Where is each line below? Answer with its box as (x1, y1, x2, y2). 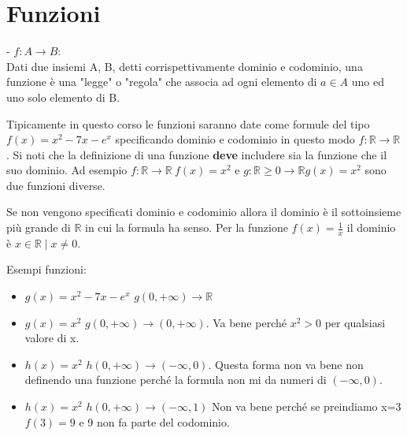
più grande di (6, 219, 71, 236)
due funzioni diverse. (6, 177, 105, 193)
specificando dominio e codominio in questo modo (115, 131, 355, 147)
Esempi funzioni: (6, 261, 87, 278)
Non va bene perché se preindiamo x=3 (212, 398, 401, 415)
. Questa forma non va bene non (208, 356, 364, 372)
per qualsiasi (324, 314, 386, 330)
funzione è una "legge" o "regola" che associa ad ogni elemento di (6, 73, 317, 90)
